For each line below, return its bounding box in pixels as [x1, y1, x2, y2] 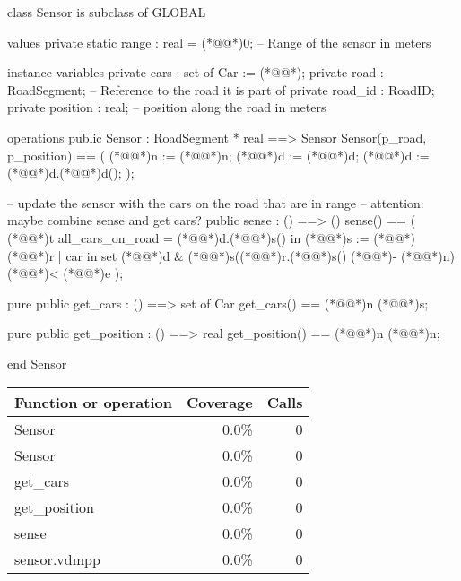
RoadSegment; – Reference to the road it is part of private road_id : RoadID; [7, 80, 435, 99]
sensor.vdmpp [14, 548, 100, 569]
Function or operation [14, 391, 172, 412]
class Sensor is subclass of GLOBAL [7, 3, 206, 21]
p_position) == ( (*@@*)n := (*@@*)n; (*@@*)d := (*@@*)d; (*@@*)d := [7, 145, 430, 164]
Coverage [186, 391, 253, 412]
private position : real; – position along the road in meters [7, 98, 326, 117]
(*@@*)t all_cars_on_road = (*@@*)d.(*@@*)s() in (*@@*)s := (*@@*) [7, 228, 415, 247]
